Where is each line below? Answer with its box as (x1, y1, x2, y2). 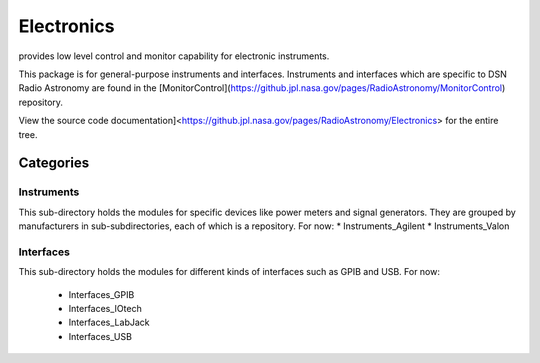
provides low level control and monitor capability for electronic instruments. (18, 50, 330, 62)
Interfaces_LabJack (68, 316, 150, 329)
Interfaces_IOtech (68, 302, 142, 314)
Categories (18, 155, 90, 172)
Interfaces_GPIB (68, 288, 135, 300)
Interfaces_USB (68, 330, 132, 342)
